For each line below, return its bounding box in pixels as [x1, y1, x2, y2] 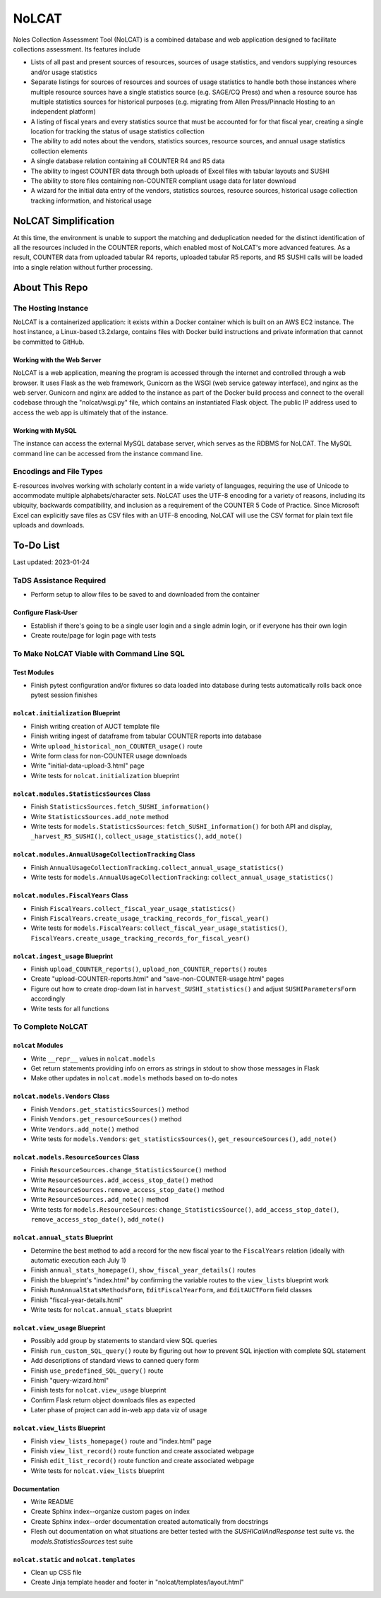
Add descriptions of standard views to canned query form [30, 1356, 200, 1365]
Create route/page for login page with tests [30, 631, 157, 640]
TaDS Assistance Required [13, 576, 107, 585]
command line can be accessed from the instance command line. [13, 449, 203, 458]
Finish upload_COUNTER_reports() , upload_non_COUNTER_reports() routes [30, 965, 267, 974]
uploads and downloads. [13, 521, 85, 530]
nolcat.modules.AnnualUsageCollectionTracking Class [13, 850, 195, 859]
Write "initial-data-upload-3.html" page [30, 761, 145, 770]
